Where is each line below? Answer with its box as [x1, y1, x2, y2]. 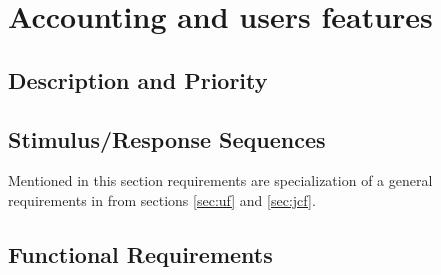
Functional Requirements [8, 238, 273, 269]
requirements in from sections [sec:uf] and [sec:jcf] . [8, 189, 316, 210]
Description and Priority [8, 64, 268, 95]
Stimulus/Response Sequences [8, 123, 326, 154]
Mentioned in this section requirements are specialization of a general [8, 170, 433, 191]
